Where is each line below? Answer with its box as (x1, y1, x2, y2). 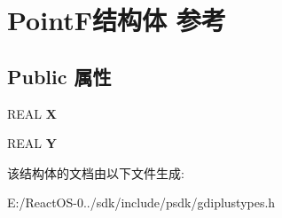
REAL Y (7, 134, 57, 152)
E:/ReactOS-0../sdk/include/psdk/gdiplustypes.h (7, 193, 276, 212)
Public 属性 (7, 62, 112, 90)
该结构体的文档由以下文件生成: (7, 163, 184, 182)
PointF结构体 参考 (7, 2, 226, 38)
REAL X (7, 104, 57, 122)
